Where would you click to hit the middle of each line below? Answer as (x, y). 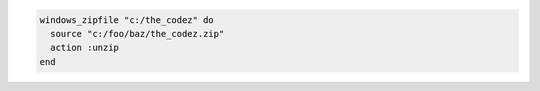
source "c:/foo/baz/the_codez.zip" (137, 33)
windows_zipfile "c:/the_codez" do (126, 19)
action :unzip (85, 48)
